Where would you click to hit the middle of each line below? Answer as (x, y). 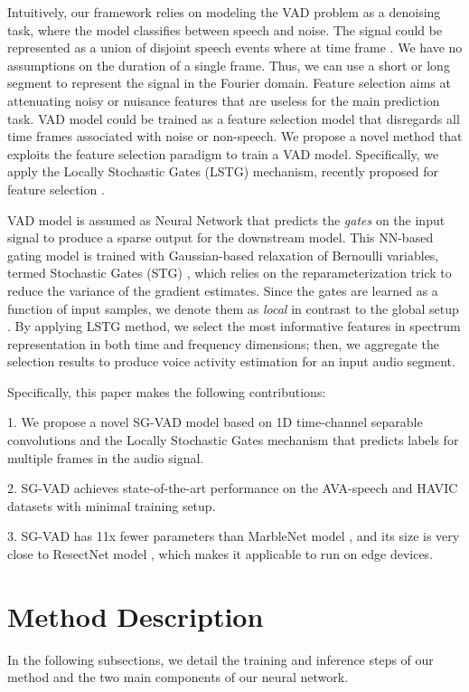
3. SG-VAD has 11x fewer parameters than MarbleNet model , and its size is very (234, 536)
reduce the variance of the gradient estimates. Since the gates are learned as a (223, 290)
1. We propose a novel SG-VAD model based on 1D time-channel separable (215, 422)
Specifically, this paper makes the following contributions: (167, 391)
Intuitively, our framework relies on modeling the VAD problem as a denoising (224, 12)
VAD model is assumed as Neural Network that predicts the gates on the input (226, 219)
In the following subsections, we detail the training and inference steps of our (220, 659)
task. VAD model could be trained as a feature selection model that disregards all (234, 118)
